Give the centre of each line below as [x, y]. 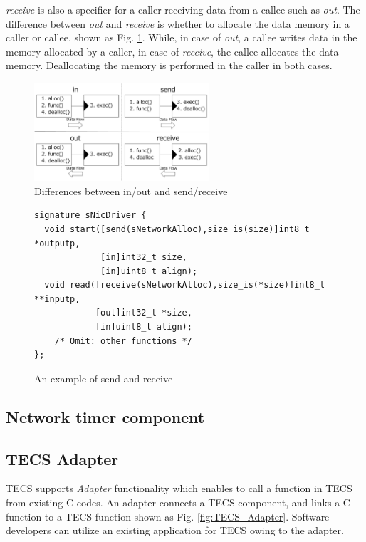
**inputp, [57, 299]
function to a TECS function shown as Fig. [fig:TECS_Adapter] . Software [168, 516]
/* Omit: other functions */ [123, 341]
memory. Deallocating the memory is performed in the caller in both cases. [169, 65]
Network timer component [105, 416]
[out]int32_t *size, [143, 313]
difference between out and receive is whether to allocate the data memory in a [178, 23]
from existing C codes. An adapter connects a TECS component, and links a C [178, 502]
